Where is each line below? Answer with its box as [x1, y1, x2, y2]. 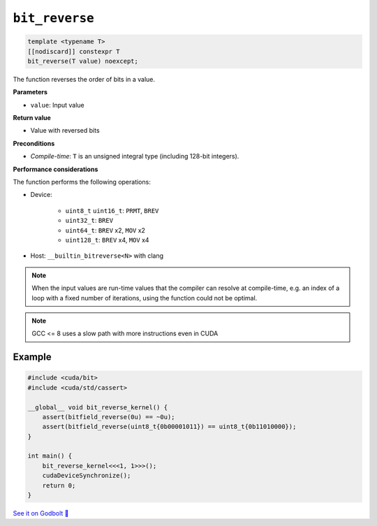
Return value [13, 114, 52, 122]
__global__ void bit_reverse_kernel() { [27, 403, 168, 411]
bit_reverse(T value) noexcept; [27, 57, 139, 65]
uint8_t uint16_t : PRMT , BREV [65, 206, 159, 214]
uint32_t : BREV [65, 217, 114, 225]
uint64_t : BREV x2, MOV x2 [65, 226, 146, 234]
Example [13, 351, 52, 363]
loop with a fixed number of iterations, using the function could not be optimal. [31, 293, 258, 302]
